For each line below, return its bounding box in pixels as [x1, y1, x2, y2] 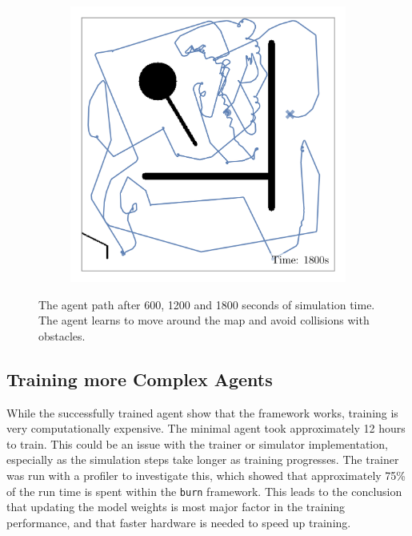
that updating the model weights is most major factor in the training [6, 498, 346, 515]
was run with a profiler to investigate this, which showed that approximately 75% [6, 466, 406, 483]
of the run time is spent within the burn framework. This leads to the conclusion [6, 482, 402, 499]
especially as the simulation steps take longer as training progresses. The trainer [6, 451, 399, 468]
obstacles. [38, 327, 86, 344]
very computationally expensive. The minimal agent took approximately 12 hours [6, 420, 406, 437]
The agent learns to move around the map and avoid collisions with [38, 312, 370, 328]
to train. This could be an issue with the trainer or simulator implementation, [6, 435, 388, 452]
